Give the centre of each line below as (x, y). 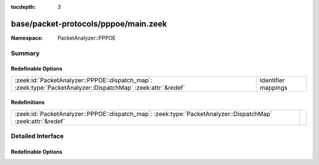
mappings (274, 88)
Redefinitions (28, 102)
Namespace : (27, 38)
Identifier (273, 80)
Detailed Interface (38, 136)
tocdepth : (23, 7)
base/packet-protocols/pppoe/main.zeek (89, 24)
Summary (25, 53)
